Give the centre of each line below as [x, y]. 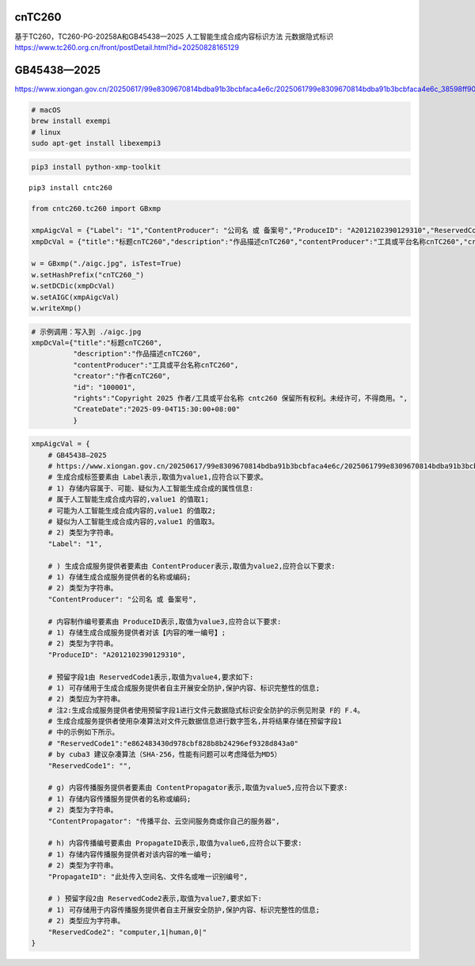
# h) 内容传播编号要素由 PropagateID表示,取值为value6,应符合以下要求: [175, 843]
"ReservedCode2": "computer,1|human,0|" [127, 932]
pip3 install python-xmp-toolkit [96, 167]
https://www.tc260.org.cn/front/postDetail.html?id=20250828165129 [127, 47]
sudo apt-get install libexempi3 [96, 143]
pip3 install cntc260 [70, 187]
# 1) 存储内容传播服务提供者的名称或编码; [120, 799]
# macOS [46, 110]
